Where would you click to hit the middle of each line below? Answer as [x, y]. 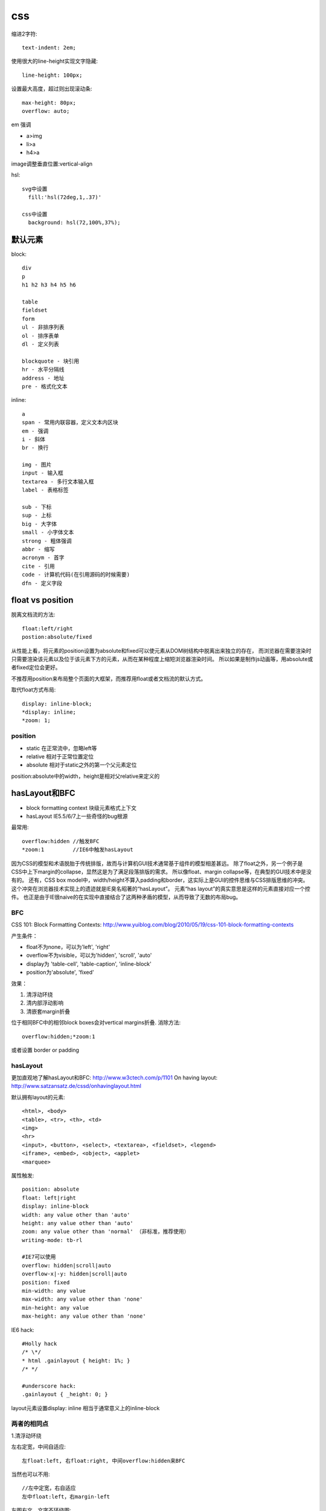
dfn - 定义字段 [42, 583]
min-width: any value [54, 1291]
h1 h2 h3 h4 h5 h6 [49, 285]
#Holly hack [40, 1344]
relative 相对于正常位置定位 [60, 756]
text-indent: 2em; [49, 47]
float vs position [42, 600]
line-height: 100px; [52, 75]
